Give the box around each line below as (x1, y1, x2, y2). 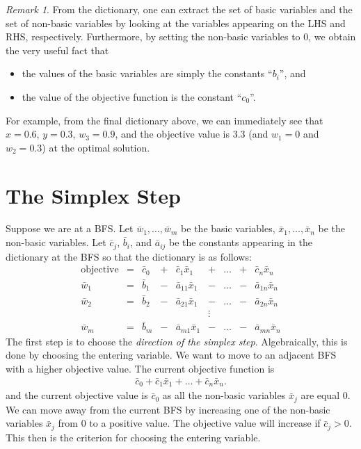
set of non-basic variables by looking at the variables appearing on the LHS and (6, 15, 346, 30)
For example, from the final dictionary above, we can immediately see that (6, 113, 323, 127)
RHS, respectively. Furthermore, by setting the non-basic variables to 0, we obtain (6, 29, 356, 44)
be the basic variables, (181, 221, 275, 236)
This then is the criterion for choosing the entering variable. (6, 430, 261, 444)
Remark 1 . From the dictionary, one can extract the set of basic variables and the (6, 2, 353, 16)
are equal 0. (300, 388, 351, 402)
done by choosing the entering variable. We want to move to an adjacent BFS (6, 348, 337, 362)
